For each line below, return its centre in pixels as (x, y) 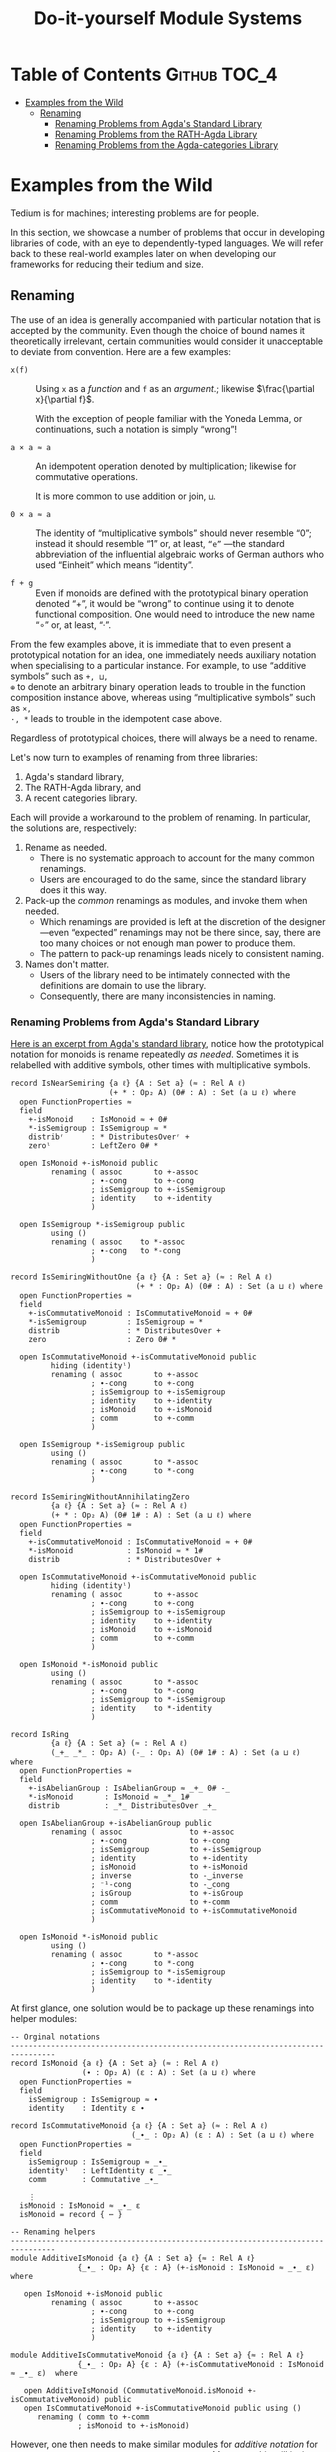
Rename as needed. (66, 847)
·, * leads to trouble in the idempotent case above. (116, 718)
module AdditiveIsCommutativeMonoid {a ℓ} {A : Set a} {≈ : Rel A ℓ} (157, 2355)
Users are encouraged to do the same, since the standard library (173, 879)
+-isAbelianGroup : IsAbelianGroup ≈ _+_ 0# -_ (129, 1788)
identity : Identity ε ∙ (86, 2108)
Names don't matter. (67, 964)
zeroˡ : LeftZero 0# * (93, 1145)
